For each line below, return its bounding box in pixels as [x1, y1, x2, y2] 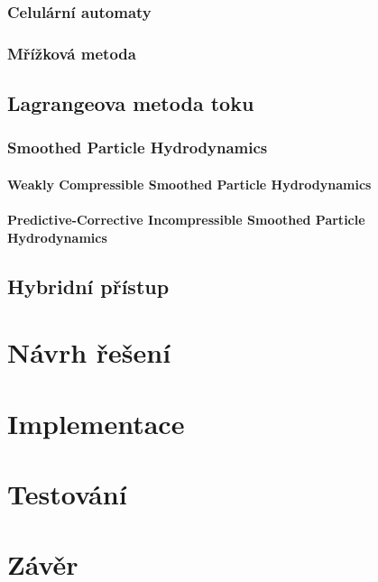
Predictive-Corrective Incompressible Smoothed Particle [7, 210, 365, 229]
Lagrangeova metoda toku [7, 89, 254, 117]
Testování [7, 476, 127, 512]
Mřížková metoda [7, 42, 136, 64]
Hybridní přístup [7, 272, 170, 300]
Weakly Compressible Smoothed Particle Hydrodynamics [7, 174, 372, 193]
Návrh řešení [7, 334, 171, 371]
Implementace [7, 404, 185, 441]
